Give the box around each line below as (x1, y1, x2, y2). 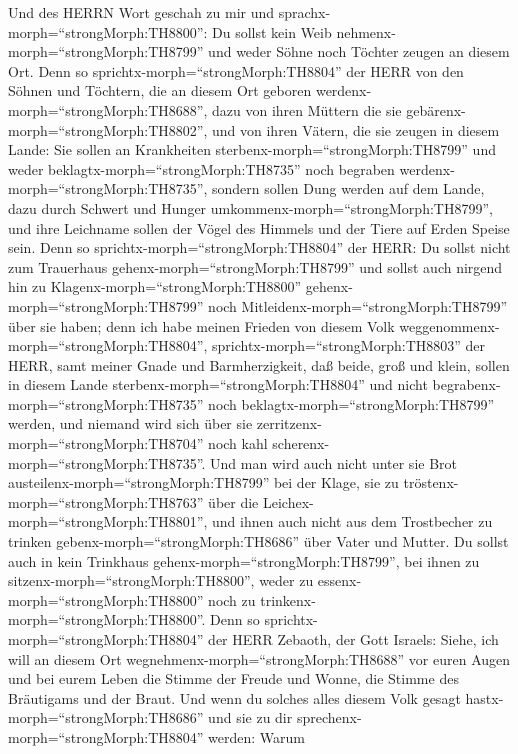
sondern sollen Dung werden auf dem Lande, (212, 178, 485, 199)
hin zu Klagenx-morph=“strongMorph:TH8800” (8, 276, 302, 297)
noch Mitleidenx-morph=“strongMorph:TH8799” (208, 295, 508, 316)
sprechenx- (296, 707, 362, 728)
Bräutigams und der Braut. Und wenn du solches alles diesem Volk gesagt (8, 687, 461, 708)
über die (208, 491, 259, 512)
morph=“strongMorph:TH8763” (8, 491, 204, 512)
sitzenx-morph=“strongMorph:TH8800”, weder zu (8, 570, 314, 591)
